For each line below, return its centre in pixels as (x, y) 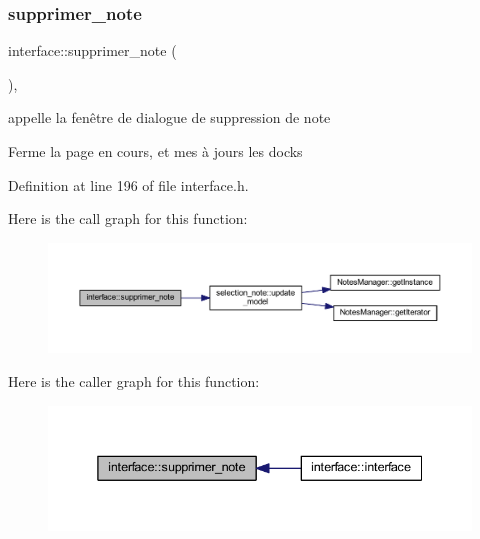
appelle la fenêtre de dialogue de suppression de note (169, 117)
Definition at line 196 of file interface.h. (128, 184)
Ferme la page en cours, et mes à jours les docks (155, 151)
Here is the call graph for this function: (128, 218)
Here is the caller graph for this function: (134, 380)
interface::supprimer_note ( (92, 50)
